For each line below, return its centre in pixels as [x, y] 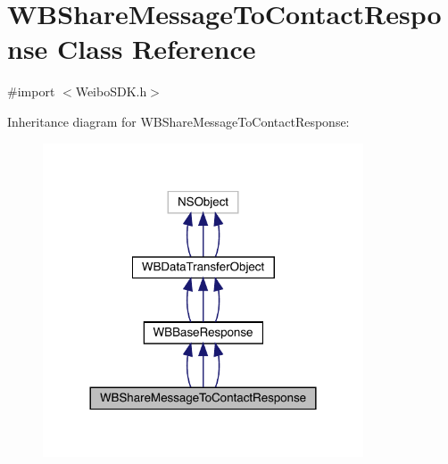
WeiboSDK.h [111, 91]
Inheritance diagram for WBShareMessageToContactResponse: [178, 121]
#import [31, 91]
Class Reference [157, 49]
